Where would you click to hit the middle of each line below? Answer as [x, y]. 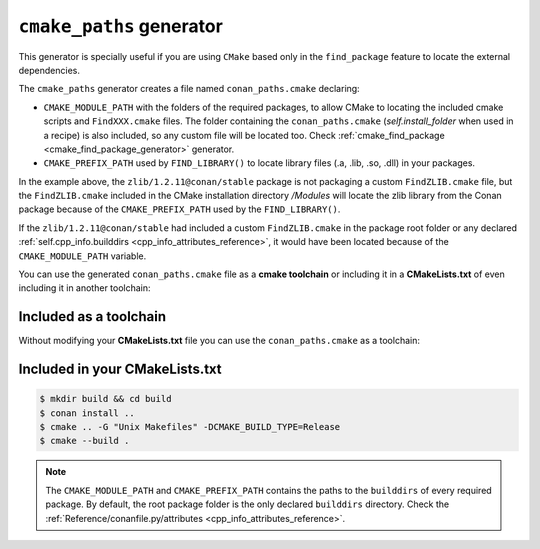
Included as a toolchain [92, 316]
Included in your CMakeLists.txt [120, 369]
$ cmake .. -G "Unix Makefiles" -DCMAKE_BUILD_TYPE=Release [190, 427]
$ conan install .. [87, 413]
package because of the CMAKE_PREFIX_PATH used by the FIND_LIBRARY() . [179, 209]
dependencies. [49, 70]
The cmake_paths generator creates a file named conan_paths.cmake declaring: [189, 89]
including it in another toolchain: [84, 288]
